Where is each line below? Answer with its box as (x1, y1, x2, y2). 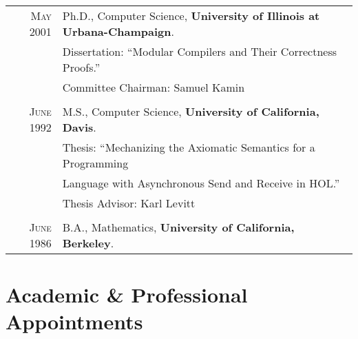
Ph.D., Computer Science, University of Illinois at (62, 8, 320, 23)
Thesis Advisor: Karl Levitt (62, 195, 196, 211)
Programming (62, 155, 129, 171)
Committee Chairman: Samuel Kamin (62, 79, 245, 95)
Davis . (62, 119, 96, 135)
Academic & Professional (6, 280, 248, 309)
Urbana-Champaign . (62, 23, 174, 39)
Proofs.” (62, 59, 101, 75)
